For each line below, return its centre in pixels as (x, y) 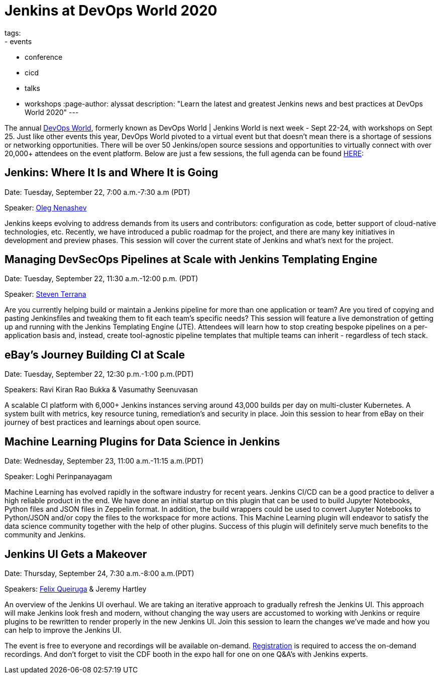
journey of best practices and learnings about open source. (103, 422)
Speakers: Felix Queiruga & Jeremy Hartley (76, 589)
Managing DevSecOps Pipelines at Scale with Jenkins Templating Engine (191, 260)
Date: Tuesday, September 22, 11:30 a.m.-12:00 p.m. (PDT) (101, 279)
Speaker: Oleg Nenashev (46, 207)
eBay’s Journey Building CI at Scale (95, 355)
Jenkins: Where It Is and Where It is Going (112, 173)
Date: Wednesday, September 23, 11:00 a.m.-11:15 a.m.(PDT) (104, 461)
